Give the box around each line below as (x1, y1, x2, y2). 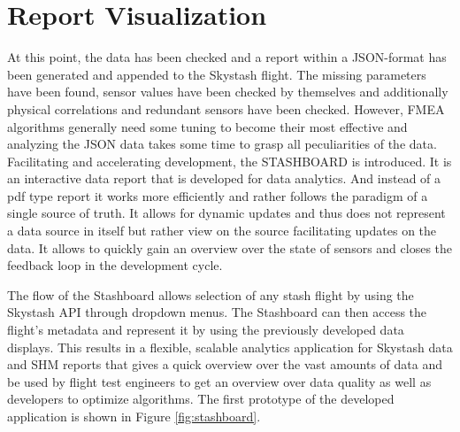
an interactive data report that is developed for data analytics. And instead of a (7, 169, 441, 188)
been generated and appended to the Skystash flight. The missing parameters (7, 65, 426, 83)
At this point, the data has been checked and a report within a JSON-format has (7, 48, 447, 66)
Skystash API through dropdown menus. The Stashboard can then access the (7, 303, 427, 321)
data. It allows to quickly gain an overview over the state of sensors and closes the (7, 238, 453, 257)
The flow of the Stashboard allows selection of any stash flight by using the (7, 285, 414, 304)
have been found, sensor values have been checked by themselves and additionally (7, 82, 448, 101)
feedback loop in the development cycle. (7, 256, 223, 274)
